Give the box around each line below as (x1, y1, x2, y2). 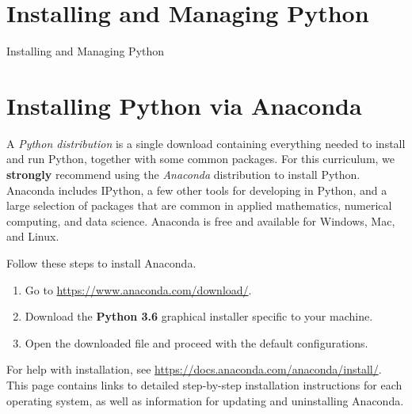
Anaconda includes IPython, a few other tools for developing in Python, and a (6, 181, 387, 198)
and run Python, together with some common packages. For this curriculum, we (6, 150, 395, 167)
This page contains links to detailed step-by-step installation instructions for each (6, 376, 402, 393)
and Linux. (6, 228, 59, 245)
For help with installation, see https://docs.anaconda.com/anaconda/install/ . (6, 361, 382, 378)
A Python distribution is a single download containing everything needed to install (6, 135, 406, 151)
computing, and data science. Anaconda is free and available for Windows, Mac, (6, 212, 395, 229)
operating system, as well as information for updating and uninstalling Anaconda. (6, 392, 404, 408)
